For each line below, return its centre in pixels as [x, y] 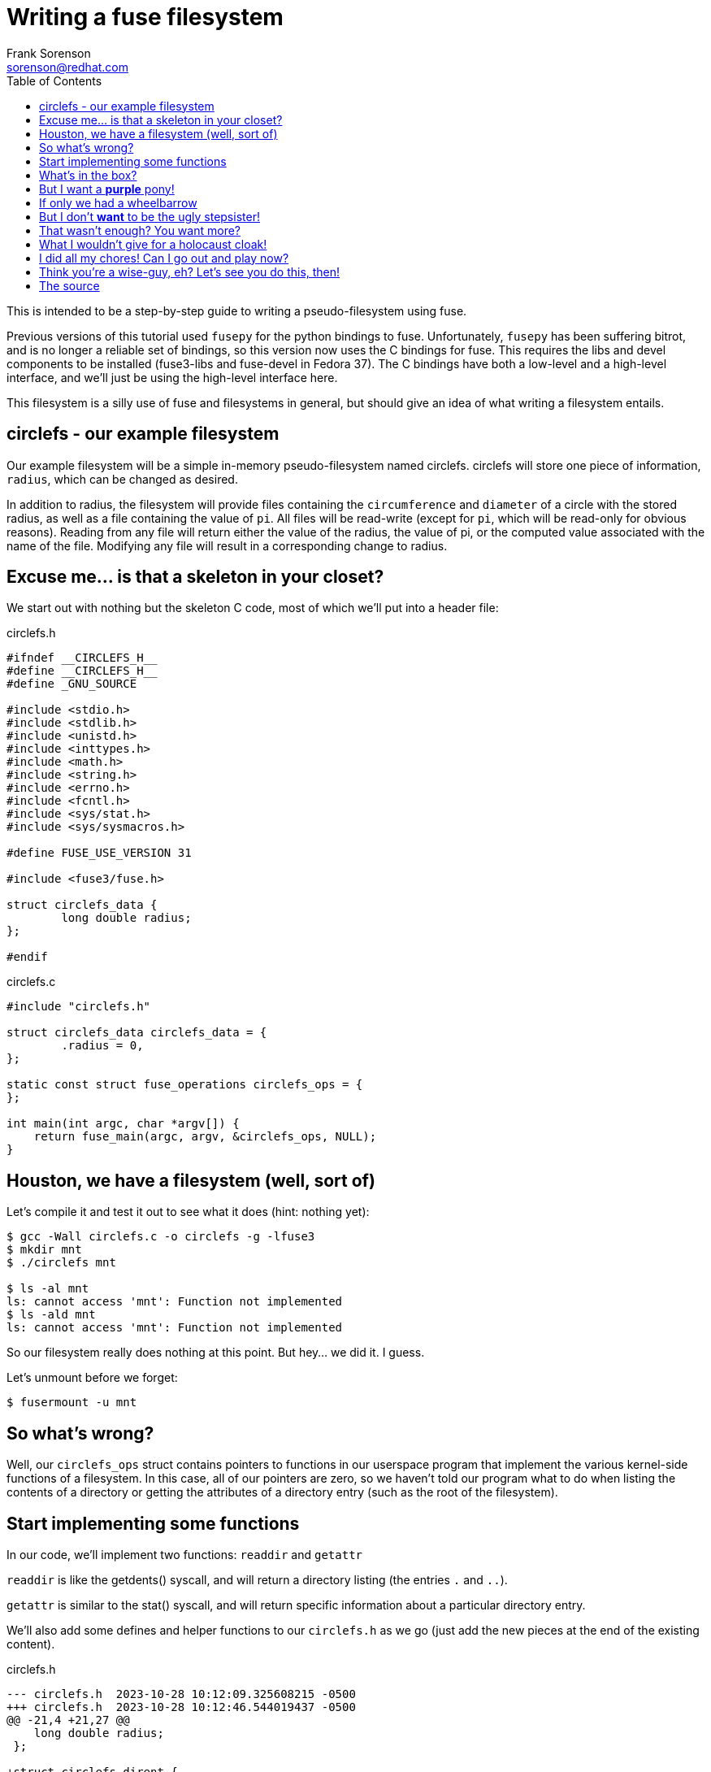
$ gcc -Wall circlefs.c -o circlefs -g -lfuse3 [161, 1237]
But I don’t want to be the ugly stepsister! [150, 216]
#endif [27, 957]
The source [69, 285]
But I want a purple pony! [107, 189]
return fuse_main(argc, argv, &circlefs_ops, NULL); [205, 1137]
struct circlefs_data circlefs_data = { [137, 1033]
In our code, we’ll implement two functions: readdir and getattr [185, 1554]
